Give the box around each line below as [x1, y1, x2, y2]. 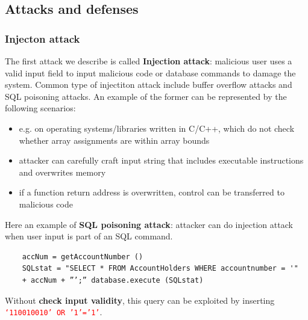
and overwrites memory [19, 165, 106, 178]
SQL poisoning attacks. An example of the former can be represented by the [5, 90, 287, 102]
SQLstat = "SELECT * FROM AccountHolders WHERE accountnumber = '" [22, 264, 298, 273]
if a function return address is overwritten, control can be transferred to [19, 186, 284, 198]
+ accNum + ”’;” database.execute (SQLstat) [22, 275, 204, 285]
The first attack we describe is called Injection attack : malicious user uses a [5, 55, 292, 67]
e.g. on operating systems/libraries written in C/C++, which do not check [19, 122, 295, 134]
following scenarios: [5, 102, 76, 114]
